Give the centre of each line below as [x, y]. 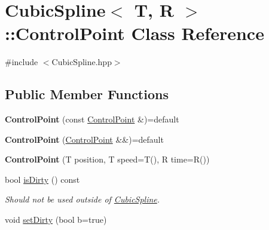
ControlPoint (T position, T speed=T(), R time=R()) [107, 159]
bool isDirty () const [42, 179]
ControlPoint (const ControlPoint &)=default [92, 119]
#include [22, 62]
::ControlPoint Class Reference [134, 33]
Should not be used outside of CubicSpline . [82, 199]
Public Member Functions [87, 94]
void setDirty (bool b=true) [56, 220]
